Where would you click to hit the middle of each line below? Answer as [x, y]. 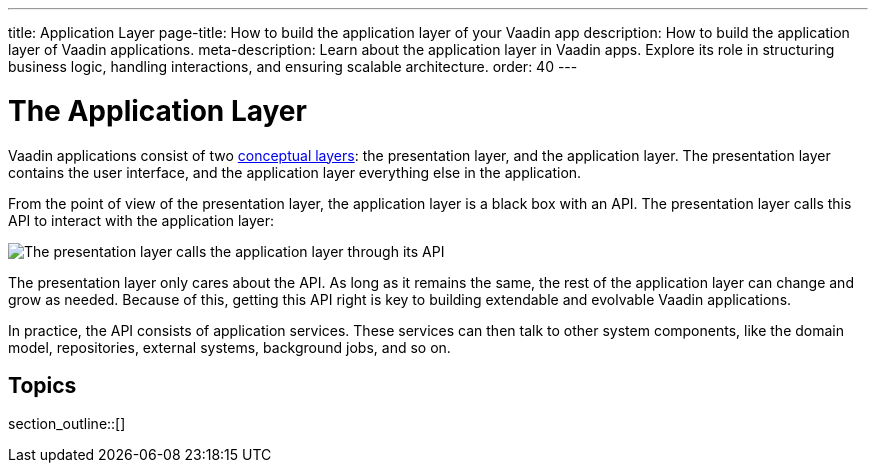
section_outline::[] [67, 424]
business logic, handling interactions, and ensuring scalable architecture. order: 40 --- [293, 66]
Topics [42, 385]
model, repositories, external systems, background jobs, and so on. [229, 347]
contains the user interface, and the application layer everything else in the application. [295, 172]
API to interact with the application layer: [141, 220]
